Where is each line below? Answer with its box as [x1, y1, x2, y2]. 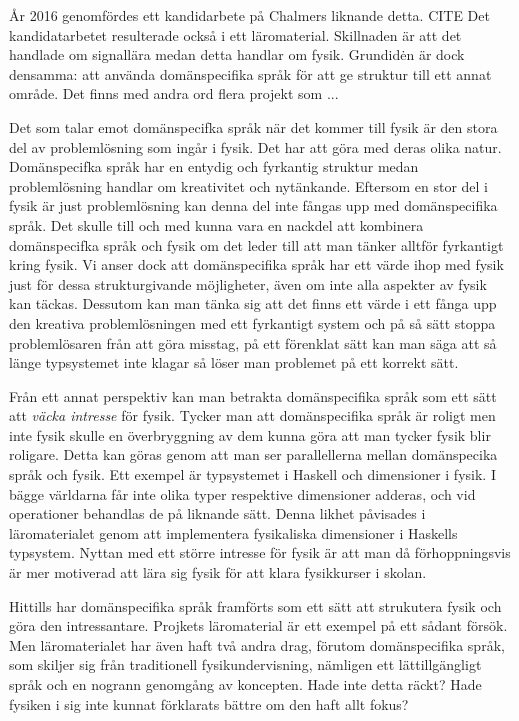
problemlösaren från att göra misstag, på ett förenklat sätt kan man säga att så [9, 332, 497, 353]
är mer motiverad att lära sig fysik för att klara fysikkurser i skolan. [9, 562, 427, 583]
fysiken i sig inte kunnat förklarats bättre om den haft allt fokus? [9, 693, 409, 714]
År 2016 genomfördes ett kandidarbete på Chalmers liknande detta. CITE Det [9, 5, 490, 25]
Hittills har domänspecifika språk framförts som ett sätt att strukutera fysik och [9, 595, 502, 616]
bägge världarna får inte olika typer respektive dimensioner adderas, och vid [9, 483, 476, 504]
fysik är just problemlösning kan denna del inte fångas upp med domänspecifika [9, 195, 498, 216]
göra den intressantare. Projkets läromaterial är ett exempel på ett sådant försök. [9, 615, 508, 636]
